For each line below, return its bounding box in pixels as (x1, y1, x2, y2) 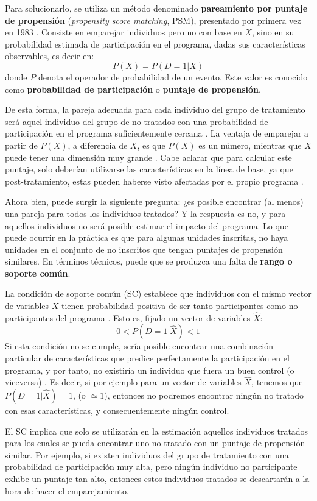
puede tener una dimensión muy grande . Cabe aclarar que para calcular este (5, 151, 292, 163)
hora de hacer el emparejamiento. (5, 484, 129, 497)
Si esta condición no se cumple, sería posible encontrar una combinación (5, 339, 274, 352)
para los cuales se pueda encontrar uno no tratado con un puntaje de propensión (5, 436, 305, 449)
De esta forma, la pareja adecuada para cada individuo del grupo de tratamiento (5, 103, 305, 116)
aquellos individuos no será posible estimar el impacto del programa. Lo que (5, 219, 288, 232)
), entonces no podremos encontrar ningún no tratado (104, 389, 304, 402)
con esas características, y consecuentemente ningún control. (5, 404, 229, 417)
